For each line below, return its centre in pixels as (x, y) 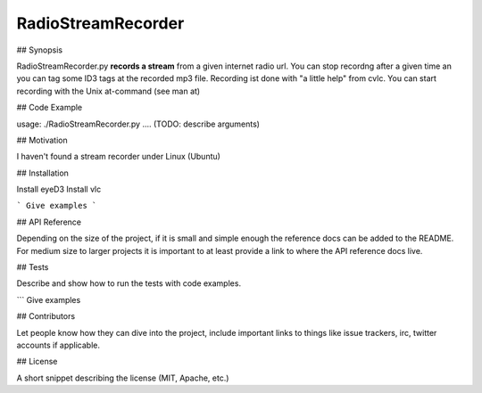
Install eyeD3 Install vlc (59, 189)
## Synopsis (39, 50)
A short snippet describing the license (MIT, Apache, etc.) (123, 378)
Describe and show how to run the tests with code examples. (129, 283)
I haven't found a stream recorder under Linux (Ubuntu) (118, 157)
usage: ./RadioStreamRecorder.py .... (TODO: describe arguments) (138, 124)
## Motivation (42, 140)
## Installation (42, 173)
